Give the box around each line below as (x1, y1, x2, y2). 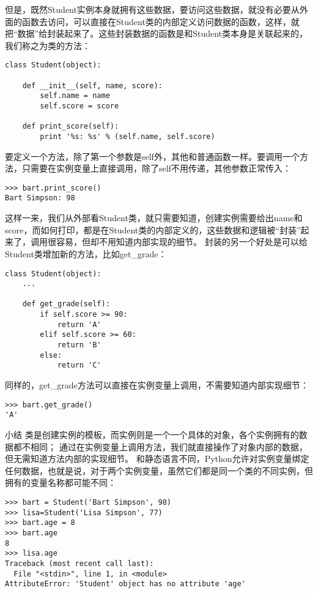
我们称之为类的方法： (5, 39, 91, 51)
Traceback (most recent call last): (5, 559, 154, 568)
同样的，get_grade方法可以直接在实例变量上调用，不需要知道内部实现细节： (5, 379, 309, 391)
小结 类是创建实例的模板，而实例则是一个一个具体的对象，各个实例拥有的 (5, 428, 299, 440)
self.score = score (40, 102, 119, 110)
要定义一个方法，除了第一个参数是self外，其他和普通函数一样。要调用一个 (5, 149, 300, 162)
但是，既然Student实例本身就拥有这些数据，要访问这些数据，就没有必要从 (5, 3, 300, 15)
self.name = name (40, 91, 110, 100)
